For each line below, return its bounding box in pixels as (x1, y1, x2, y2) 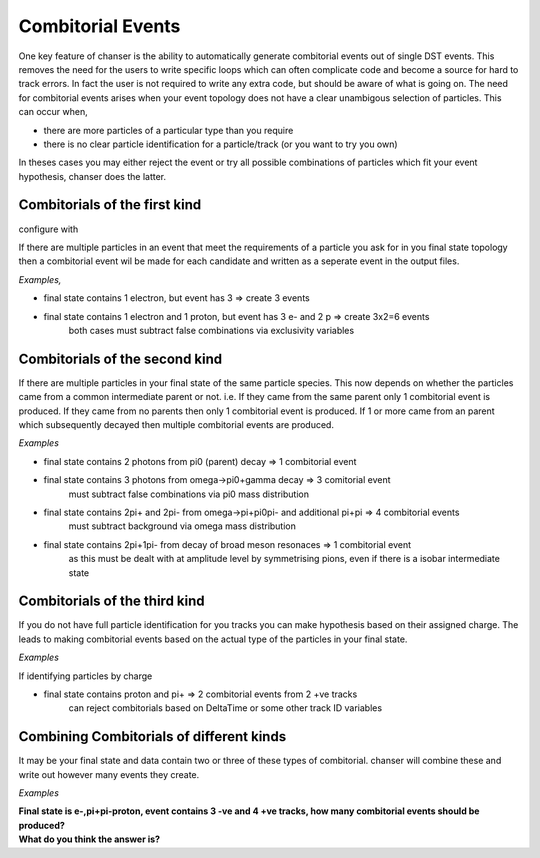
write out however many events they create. (18, 768, 200, 780)
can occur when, (18, 106, 89, 118)
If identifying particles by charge (18, 670, 153, 682)
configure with (18, 223, 79, 235)
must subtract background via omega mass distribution (68, 520, 297, 532)
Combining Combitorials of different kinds (18, 728, 287, 745)
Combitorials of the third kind (18, 593, 205, 610)
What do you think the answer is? (18, 833, 160, 845)
